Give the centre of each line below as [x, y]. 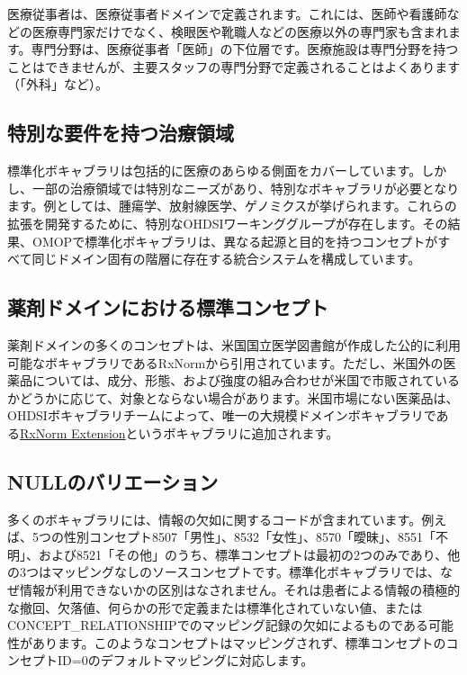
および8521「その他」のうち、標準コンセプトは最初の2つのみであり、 [243, 554]
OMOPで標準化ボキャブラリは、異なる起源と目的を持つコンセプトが [235, 241]
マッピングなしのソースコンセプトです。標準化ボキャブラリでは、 [245, 572]
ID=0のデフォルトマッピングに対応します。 [185, 660]
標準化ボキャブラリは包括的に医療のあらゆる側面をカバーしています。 [215, 171]
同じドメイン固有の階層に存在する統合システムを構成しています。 [226, 259]
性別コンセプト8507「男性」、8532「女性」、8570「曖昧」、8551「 [249, 537]
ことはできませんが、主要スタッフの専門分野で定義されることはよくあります [234, 66]
